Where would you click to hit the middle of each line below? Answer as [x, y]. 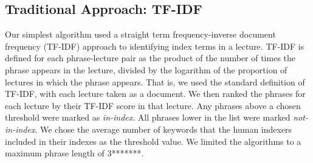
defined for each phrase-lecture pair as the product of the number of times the [150, 58]
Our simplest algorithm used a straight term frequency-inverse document [140, 34]
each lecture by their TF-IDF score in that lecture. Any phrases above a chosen [153, 105]
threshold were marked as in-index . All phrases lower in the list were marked [148, 117]
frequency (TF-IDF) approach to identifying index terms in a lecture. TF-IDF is [155, 46]
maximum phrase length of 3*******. [74, 153]
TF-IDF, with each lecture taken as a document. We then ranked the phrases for [155, 94]
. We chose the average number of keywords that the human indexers [163, 129]
